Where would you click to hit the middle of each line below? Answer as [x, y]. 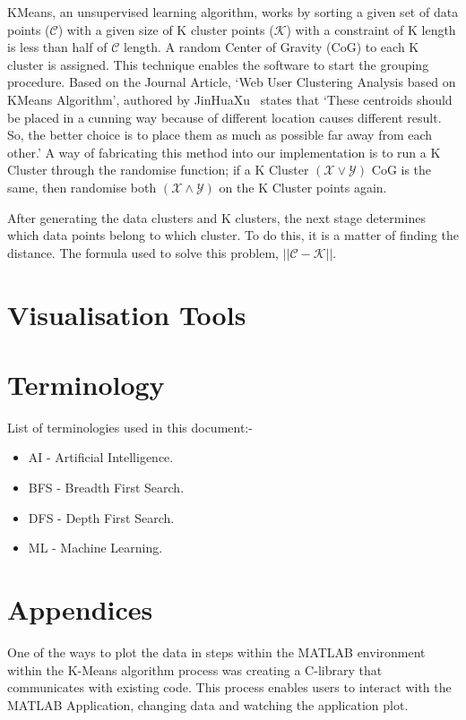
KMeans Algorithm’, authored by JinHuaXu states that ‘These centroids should [230, 99]
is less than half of [57, 47]
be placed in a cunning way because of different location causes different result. [224, 117]
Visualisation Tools [127, 314]
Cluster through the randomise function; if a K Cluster [158, 170]
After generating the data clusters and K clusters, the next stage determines [216, 217]
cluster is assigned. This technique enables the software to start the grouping [218, 64]
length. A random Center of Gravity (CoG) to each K [271, 47]
